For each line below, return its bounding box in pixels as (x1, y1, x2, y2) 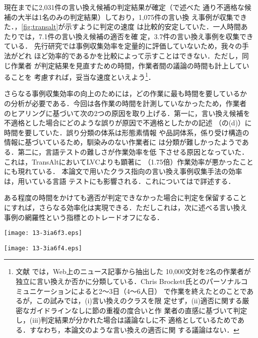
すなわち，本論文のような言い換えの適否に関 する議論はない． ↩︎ (29, 325, 240, 335)
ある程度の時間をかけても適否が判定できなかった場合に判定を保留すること (4, 192, 247, 203)
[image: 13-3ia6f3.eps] (4, 229, 82, 237)
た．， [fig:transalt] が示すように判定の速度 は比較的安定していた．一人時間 (4, 21, 241, 32)
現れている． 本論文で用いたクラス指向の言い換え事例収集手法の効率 (17, 166, 242, 176)
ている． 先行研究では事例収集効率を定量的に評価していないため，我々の (4, 41, 242, 51)
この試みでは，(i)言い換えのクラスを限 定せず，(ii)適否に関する (36, 295, 243, 306)
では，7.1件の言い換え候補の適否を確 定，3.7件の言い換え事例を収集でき (17, 31, 254, 41)
